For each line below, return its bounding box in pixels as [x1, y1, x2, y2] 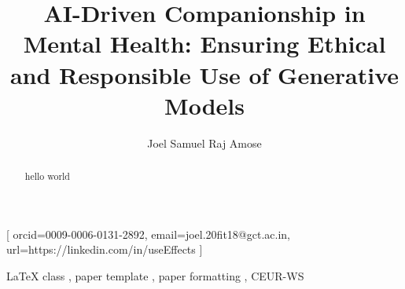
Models [164, 89, 245, 121]
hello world [24, 170, 70, 183]
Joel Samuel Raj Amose [147, 134, 262, 151]
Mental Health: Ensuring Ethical [23, 27, 386, 60]
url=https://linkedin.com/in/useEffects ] [6, 241, 203, 258]
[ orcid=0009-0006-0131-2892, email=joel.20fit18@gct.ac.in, [6, 225, 290, 242]
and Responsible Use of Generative [9, 58, 399, 90]
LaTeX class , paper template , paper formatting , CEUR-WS [6, 267, 304, 284]
